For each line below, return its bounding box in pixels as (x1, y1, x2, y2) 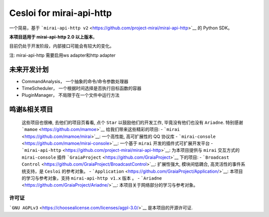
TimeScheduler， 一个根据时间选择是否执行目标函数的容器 (21, 85, 141, 92)
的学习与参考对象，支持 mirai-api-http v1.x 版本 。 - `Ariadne (21, 175, 162, 181)
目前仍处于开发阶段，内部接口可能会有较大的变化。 (9, 43, 114, 49)
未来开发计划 (9, 65, 49, 74)
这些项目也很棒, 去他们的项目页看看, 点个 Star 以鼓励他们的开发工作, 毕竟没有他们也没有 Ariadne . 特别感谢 (21, 119, 244, 125)
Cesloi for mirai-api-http (9, 7, 112, 18)
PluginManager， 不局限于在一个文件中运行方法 (21, 92, 120, 98)
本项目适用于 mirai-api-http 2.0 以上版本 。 (9, 34, 97, 40)
